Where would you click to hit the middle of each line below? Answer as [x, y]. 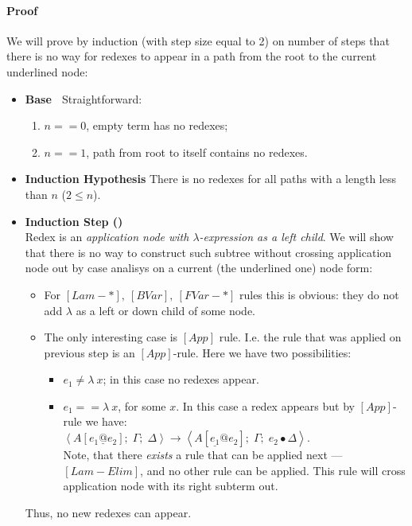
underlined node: [47, 71]
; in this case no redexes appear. [181, 379]
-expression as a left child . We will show [296, 237]
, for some [142, 405]
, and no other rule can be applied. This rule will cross [273, 470]
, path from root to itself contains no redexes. [197, 152]
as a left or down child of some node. [166, 310]
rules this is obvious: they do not [319, 294]
